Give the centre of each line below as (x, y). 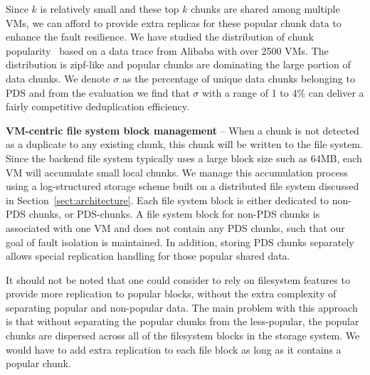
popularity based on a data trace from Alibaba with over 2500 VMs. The (167, 50)
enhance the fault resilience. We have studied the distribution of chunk (160, 37)
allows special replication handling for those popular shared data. (148, 256)
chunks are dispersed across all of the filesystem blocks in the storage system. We (183, 336)
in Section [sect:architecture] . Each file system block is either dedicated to (168, 200)
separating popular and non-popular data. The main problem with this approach (182, 307)
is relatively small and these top (110, 9)
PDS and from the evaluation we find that (98, 92)
